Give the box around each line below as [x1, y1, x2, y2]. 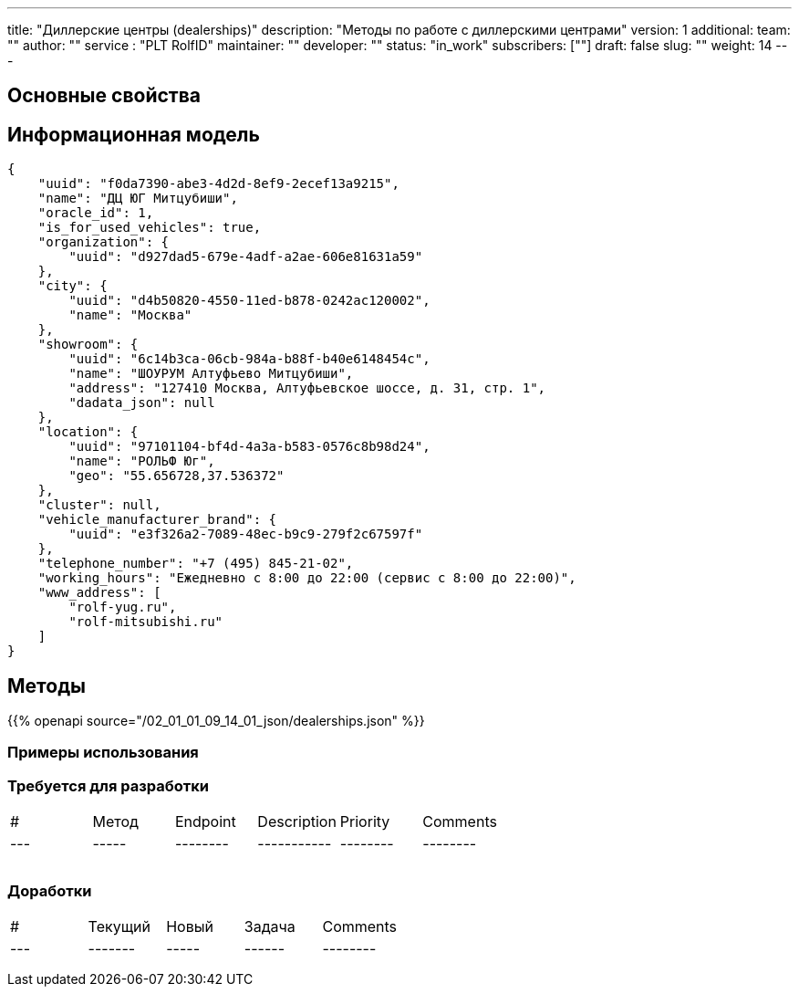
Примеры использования [7, 743, 199, 762]
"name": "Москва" [68, 308, 192, 323]
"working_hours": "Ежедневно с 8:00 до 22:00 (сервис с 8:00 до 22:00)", [37, 570, 576, 586]
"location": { [37, 424, 139, 440]
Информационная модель [7, 122, 260, 146]
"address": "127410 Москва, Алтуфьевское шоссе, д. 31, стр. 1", [68, 381, 546, 396]
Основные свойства [7, 84, 201, 108]
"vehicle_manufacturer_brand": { [37, 512, 277, 528]
